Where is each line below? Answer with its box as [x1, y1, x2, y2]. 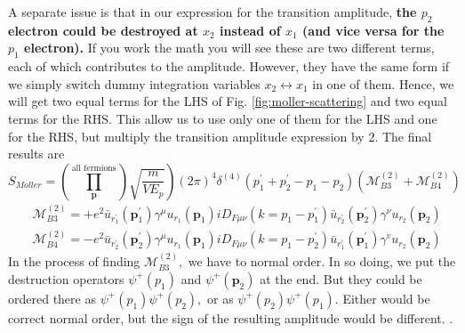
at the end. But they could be [260, 269, 422, 288]
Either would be [342, 288, 430, 307]
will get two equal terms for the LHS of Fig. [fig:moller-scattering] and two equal [8, 92, 447, 110]
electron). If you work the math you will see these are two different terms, [24, 38, 435, 57]
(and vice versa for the [302, 20, 445, 39]
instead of [220, 20, 281, 39]
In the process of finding [8, 252, 140, 271]
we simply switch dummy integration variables [8, 74, 261, 93]
